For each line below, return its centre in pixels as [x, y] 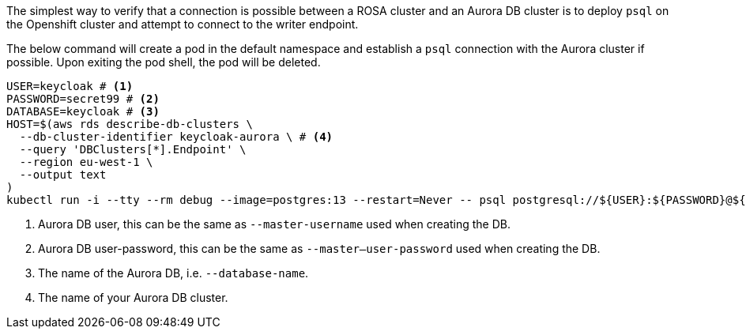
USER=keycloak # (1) [70, 86]
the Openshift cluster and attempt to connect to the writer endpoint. [183, 24]
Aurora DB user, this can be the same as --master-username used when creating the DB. [274, 224]
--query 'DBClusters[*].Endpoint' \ [133, 149]
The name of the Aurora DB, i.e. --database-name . [173, 273]
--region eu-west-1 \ [86, 162]
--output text [63, 175]
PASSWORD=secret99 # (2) [83, 99]
